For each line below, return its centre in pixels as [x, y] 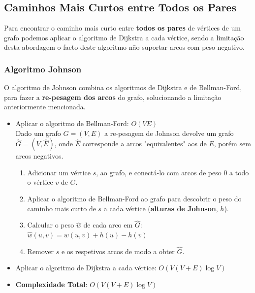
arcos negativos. [39, 156]
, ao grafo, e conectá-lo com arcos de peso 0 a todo [173, 172]
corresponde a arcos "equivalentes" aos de [144, 144]
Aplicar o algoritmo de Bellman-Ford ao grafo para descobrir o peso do [134, 198]
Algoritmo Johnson [43, 69]
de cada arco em [108, 225]
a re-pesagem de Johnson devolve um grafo [169, 133]
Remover [41, 251]
